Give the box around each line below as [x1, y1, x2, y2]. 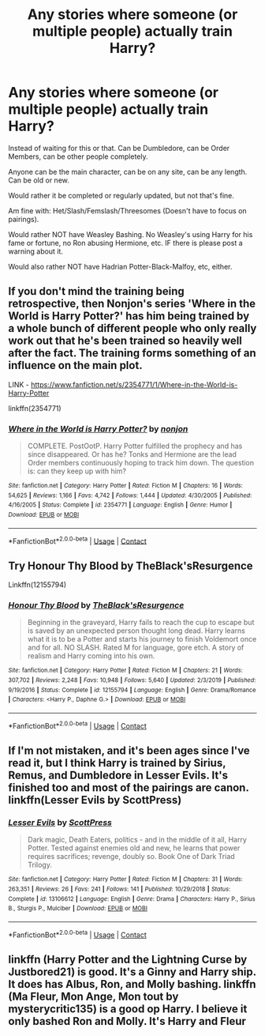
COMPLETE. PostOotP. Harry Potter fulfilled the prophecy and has [27, 441, 243, 451]
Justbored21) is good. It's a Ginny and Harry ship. [8, 966, 256, 979]
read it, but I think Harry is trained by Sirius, [8, 756, 226, 770]
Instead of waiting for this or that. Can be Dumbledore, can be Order [8, 143, 230, 153]
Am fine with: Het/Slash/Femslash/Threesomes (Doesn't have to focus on [8, 205, 247, 215]
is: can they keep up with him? [27, 466, 127, 476]
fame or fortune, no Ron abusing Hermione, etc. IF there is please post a [8, 238, 243, 247]
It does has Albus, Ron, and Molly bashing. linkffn [8, 978, 256, 991]
